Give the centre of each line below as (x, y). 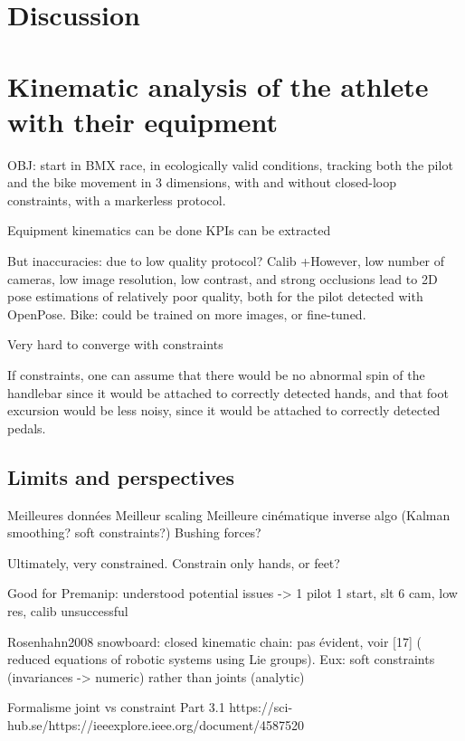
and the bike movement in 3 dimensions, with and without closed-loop (202, 182)
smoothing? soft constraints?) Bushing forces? (134, 532)
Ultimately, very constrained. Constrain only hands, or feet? (174, 562)
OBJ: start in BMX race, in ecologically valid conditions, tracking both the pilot (230, 164)
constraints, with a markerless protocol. (117, 199)
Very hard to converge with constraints (115, 344)
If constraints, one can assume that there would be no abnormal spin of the (216, 375)
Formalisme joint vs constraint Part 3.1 (116, 707)
